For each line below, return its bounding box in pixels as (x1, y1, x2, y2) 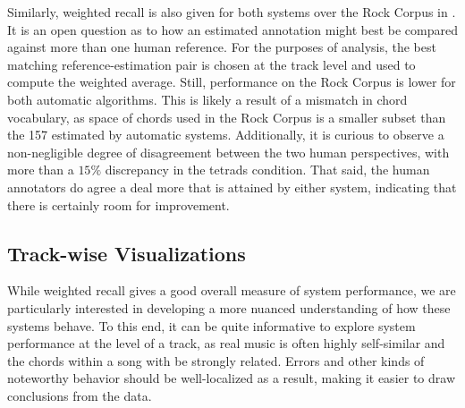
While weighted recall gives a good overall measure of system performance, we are (7, 281, 456, 300)
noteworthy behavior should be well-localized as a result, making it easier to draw (7, 369, 455, 387)
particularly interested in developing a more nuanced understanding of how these (7, 298, 451, 317)
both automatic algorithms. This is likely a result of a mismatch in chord (7, 89, 408, 108)
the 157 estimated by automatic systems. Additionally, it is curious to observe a (7, 125, 444, 144)
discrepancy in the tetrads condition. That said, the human (105, 160, 430, 179)
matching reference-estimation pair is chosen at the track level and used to (7, 55, 416, 73)
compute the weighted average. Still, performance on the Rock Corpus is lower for (7, 72, 456, 91)
